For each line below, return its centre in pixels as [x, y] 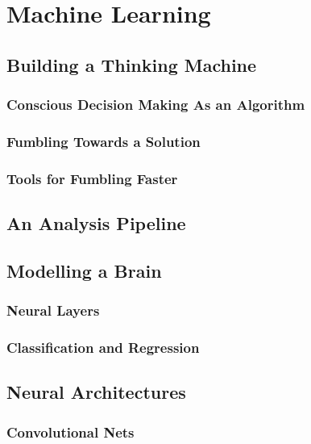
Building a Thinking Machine [132, 64]
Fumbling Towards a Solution [104, 141]
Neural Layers [53, 310]
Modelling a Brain [84, 270]
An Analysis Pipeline [96, 223]
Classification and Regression [103, 348]
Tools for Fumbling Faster [92, 178]
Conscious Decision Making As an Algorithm [156, 105]
